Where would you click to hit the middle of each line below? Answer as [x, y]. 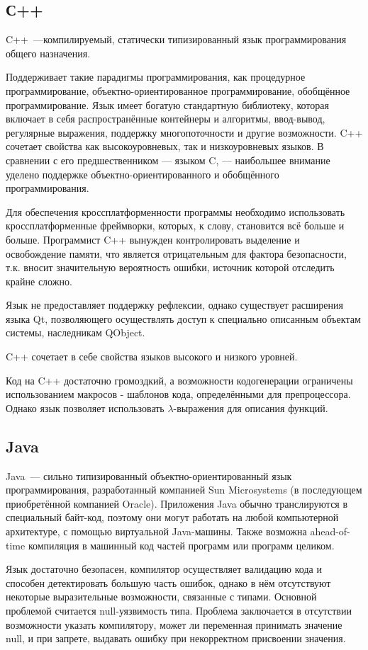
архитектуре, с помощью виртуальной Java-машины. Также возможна [156, 531]
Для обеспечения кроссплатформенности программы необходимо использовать [175, 211]
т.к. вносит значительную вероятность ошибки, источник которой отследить [170, 267]
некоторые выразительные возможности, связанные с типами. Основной [161, 597]
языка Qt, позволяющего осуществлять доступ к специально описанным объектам [183, 318]
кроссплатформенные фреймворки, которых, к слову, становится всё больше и [175, 226]
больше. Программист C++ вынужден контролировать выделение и [153, 239]
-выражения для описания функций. [251, 407]
